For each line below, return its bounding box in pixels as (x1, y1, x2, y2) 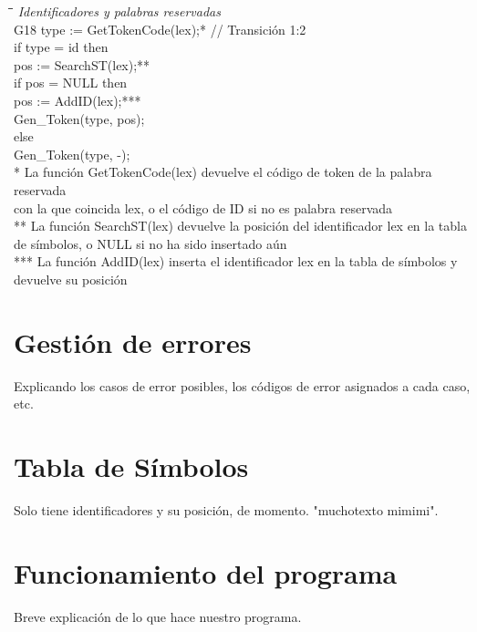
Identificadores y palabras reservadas (17, 2, 221, 20)
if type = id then (14, 37, 109, 57)
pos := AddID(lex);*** (14, 90, 141, 109)
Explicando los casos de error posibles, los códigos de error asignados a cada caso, (14, 376, 471, 395)
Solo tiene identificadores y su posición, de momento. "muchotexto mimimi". (14, 500, 439, 519)
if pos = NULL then (14, 73, 128, 92)
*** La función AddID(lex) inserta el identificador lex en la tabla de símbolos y (14, 252, 458, 271)
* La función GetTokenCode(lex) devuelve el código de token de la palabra (14, 162, 432, 181)
